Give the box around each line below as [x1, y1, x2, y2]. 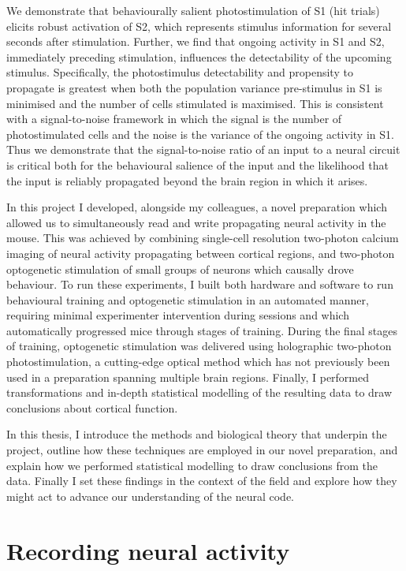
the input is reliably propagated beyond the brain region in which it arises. [6, 172, 368, 188]
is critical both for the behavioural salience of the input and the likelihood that [6, 156, 389, 173]
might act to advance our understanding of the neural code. [6, 487, 294, 504]
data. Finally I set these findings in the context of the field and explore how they [6, 472, 397, 489]
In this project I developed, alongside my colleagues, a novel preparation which [6, 199, 387, 215]
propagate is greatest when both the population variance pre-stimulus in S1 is [6, 79, 382, 95]
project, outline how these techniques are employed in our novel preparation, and [6, 442, 398, 458]
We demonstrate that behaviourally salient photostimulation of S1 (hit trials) [6, 2, 380, 18]
